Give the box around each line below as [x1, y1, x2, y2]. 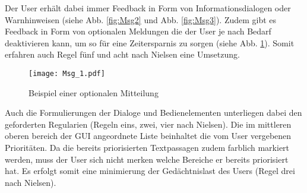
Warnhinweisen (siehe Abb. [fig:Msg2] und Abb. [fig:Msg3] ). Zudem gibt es [5, 13, 277, 26]
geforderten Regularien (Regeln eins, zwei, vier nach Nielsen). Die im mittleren [5, 118, 292, 130]
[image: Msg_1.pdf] [29, 69, 105, 78]
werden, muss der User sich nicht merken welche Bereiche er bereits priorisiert [5, 153, 289, 165]
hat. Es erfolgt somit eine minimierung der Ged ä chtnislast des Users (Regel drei [5, 164, 295, 177]
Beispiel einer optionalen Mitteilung [29, 86, 159, 99]
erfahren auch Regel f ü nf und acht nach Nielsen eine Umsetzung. [5, 48, 240, 61]
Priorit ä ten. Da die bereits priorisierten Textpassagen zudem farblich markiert [5, 141, 290, 153]
